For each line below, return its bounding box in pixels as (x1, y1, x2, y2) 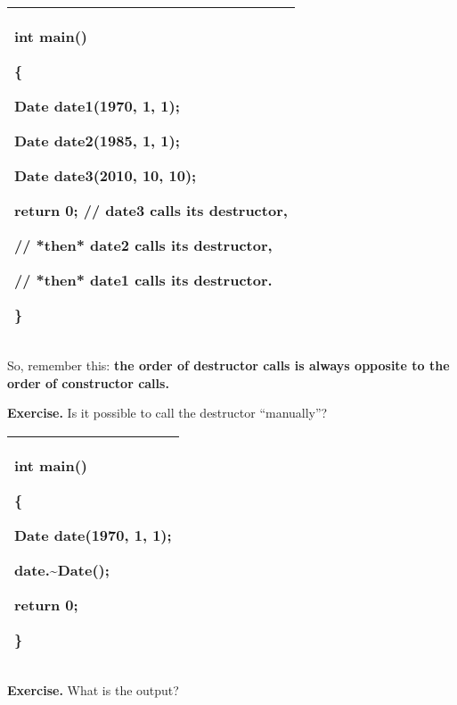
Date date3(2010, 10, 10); (14, 165, 197, 186)
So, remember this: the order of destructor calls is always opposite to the (7, 356, 450, 374)
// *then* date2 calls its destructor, (14, 235, 273, 255)
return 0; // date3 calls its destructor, (14, 200, 288, 220)
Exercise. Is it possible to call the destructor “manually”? (7, 403, 328, 422)
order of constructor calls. (7, 373, 169, 392)
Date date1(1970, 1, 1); (14, 95, 180, 116)
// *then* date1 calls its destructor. (14, 270, 273, 290)
